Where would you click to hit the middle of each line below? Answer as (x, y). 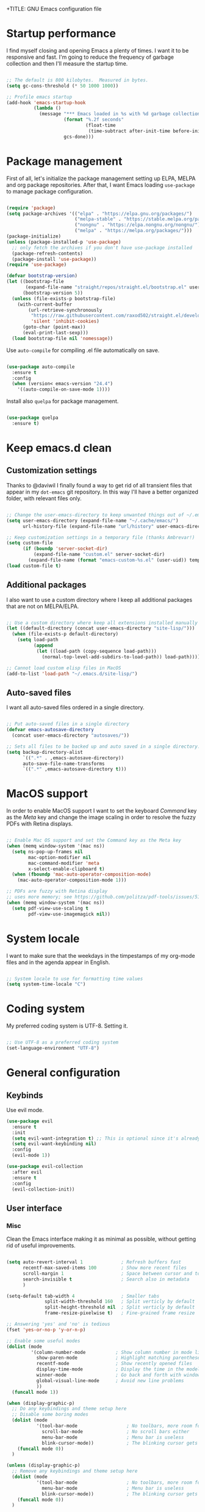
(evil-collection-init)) (43, 1189)
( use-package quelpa (33, 418)
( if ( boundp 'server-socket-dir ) (65, 549)
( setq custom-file (30, 543)
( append (43, 645)
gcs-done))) (79, 137)
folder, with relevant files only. (44, 498)
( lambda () (47, 108)
